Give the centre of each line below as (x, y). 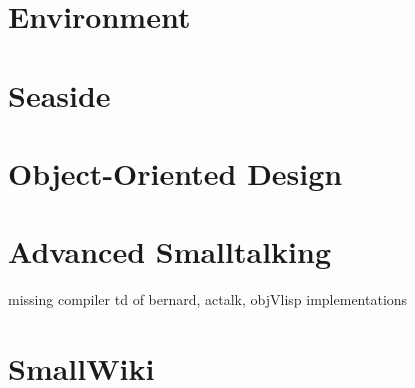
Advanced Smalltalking (170, 251)
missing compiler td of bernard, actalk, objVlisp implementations (208, 299)
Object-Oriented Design (175, 172)
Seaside (59, 94)
